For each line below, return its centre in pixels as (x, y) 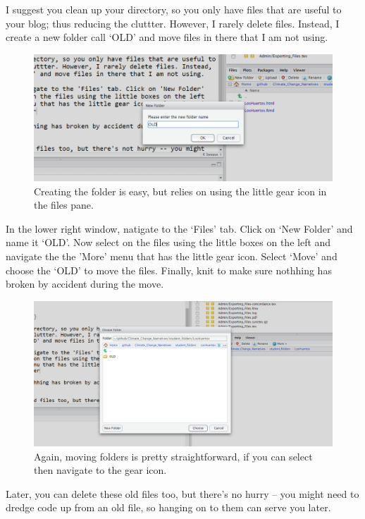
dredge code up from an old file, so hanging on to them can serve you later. (168, 507)
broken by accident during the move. (85, 284)
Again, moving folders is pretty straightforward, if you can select (173, 456)
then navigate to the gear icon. (100, 470)
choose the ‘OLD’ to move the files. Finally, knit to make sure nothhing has (169, 270)
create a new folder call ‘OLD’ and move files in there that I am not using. (167, 37)
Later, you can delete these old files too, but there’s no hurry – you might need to (182, 493)
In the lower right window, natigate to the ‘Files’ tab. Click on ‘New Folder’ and (179, 228)
